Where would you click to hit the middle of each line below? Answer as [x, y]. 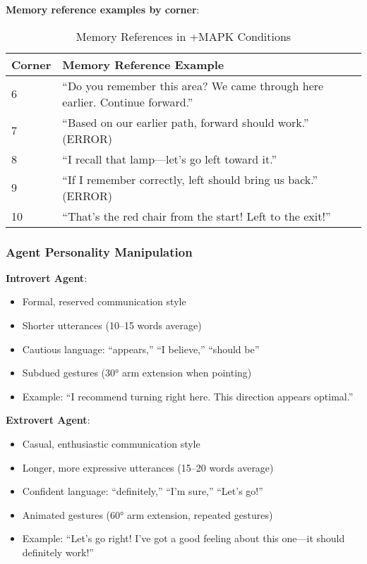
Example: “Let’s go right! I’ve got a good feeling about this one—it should [183, 538]
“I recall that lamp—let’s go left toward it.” [170, 159]
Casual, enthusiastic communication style [111, 443]
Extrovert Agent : [48, 420]
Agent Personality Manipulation [99, 251]
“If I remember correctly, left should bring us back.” [190, 179]
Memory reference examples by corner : [103, 9]
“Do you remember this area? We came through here [193, 85]
